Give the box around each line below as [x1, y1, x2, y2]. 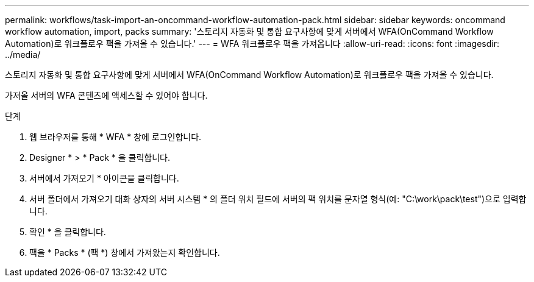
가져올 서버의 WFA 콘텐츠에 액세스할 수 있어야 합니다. [5, 90, 208, 100]
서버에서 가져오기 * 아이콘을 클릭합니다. [29, 173, 179, 183]
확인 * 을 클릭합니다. [29, 227, 106, 237]
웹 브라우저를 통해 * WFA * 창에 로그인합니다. [29, 132, 202, 142]
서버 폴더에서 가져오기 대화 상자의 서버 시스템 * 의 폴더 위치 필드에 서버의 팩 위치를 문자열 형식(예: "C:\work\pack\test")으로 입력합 [29, 194, 527, 204]
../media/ [5, 49, 41, 60]
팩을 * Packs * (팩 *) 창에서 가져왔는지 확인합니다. [29, 247, 220, 258]
